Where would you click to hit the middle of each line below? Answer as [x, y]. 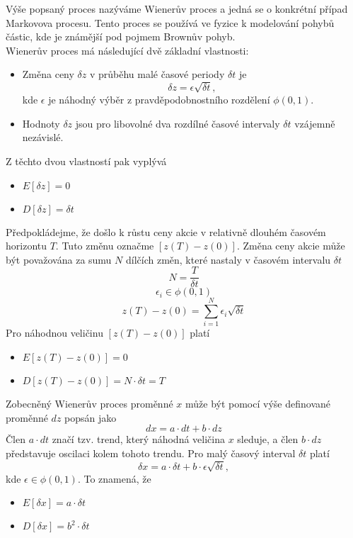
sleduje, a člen [268, 439]
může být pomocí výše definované [257, 404]
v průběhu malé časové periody [157, 74]
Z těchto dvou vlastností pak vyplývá [86, 161]
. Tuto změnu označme [105, 246]
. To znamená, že [114, 478]
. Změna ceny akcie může [291, 246]
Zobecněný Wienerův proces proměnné [89, 404]
